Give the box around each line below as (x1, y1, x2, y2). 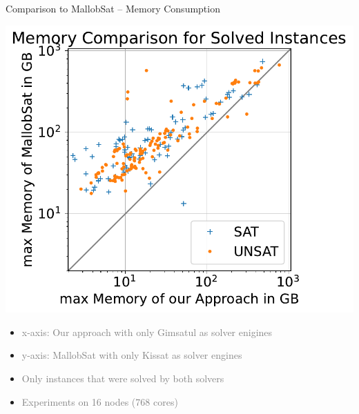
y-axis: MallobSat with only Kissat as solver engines (21, 348, 242, 362)
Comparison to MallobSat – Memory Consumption (6, 1, 220, 15)
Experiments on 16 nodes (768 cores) (21, 394, 178, 408)
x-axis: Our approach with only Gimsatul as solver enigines (21, 324, 273, 339)
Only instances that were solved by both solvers (21, 371, 224, 386)
